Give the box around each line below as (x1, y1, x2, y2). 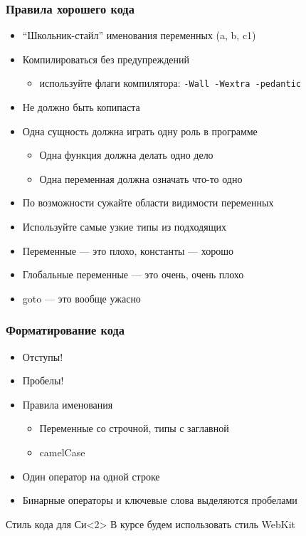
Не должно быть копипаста (22, 100, 140, 115)
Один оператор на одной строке (22, 468, 160, 483)
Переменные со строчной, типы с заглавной (39, 421, 229, 436)
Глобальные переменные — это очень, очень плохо (22, 267, 244, 282)
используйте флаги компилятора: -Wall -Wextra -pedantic (39, 75, 301, 90)
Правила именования (22, 396, 113, 411)
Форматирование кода (6, 321, 125, 339)
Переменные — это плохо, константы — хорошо (22, 243, 233, 258)
